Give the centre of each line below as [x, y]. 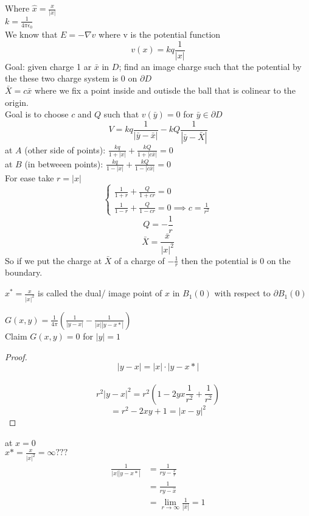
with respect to [242, 293]
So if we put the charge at [54, 260]
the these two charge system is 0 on [71, 78]
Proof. [16, 356]
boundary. [24, 272]
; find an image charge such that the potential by [210, 66]
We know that [31, 34]
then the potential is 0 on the [236, 260]
